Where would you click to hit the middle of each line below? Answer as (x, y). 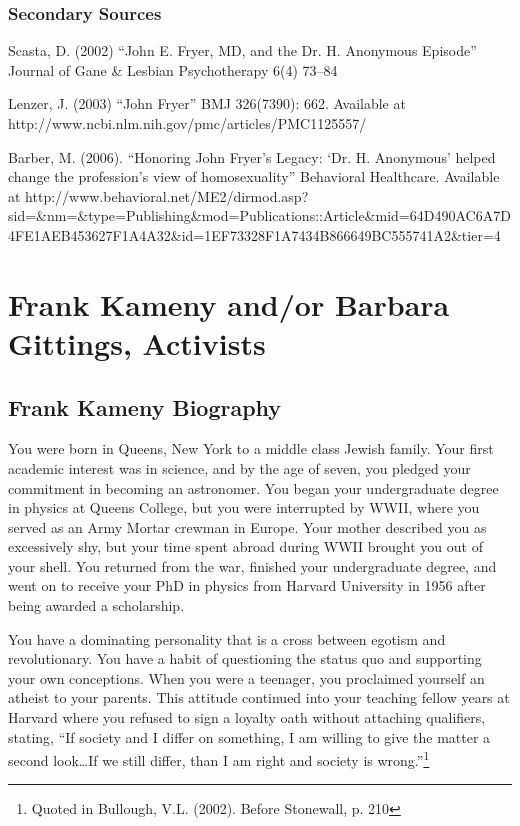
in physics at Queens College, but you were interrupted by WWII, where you (244, 507)
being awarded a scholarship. (96, 605)
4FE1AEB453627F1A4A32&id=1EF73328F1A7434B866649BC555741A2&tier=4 (254, 234)
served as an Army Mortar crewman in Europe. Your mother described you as (247, 526)
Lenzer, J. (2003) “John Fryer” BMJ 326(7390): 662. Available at (207, 103)
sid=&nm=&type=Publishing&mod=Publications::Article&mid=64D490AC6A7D (259, 215)
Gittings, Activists (137, 342)
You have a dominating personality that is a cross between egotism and (227, 638)
